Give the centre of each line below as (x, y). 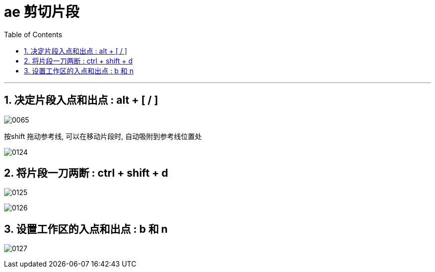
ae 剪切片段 (42, 12)
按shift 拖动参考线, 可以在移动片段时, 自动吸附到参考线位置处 (103, 136)
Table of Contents (33, 34)
